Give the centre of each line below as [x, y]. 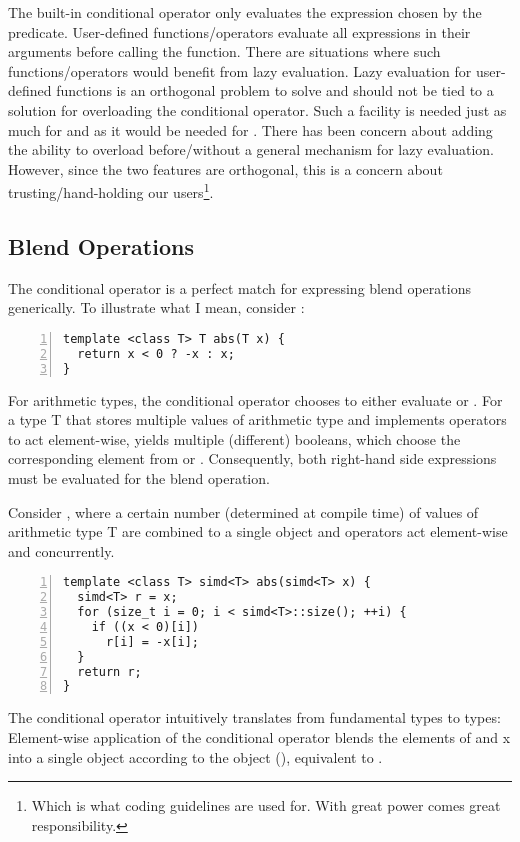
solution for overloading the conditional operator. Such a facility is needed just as [257, 109]
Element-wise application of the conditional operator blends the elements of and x [259, 736]
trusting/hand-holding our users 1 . [111, 190]
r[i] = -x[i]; [152, 641]
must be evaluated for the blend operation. [139, 477]
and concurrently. [61, 550]
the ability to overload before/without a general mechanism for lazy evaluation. [251, 149]
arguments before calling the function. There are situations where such [224, 51]
